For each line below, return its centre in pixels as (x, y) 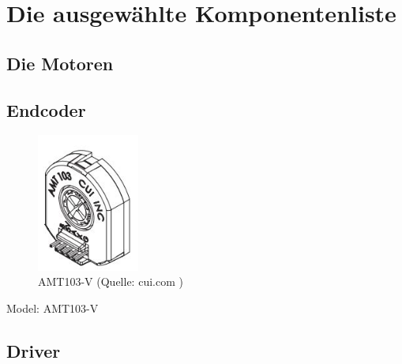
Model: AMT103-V (53, 308)
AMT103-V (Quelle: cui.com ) (111, 281)
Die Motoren (60, 63)
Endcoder (46, 109)
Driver (34, 350)
